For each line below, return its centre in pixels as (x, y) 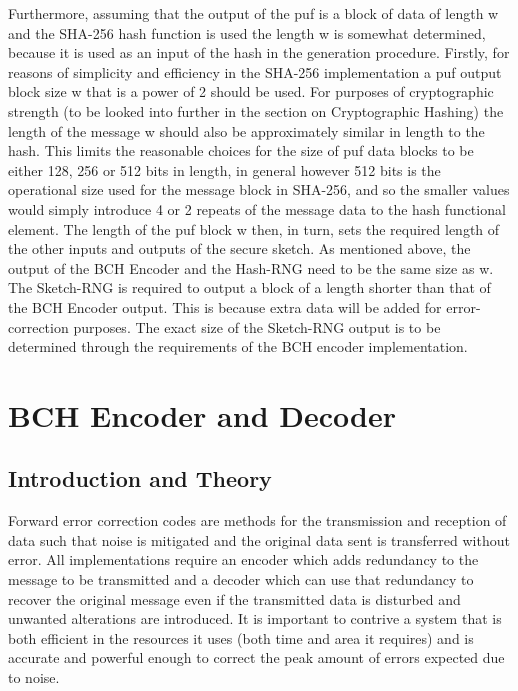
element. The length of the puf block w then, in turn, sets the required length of (254, 228)
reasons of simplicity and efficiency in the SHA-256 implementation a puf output (255, 71)
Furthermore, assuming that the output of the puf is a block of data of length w (253, 13)
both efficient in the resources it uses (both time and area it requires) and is (241, 637)
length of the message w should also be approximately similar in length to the (246, 130)
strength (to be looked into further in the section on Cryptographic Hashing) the (256, 110)
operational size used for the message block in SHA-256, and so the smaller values (259, 189)
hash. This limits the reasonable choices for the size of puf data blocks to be (241, 150)
